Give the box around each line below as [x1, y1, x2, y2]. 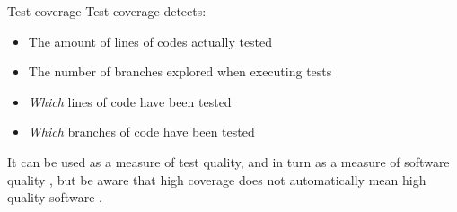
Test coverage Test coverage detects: [7, 2, 207, 20]
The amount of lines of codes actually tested [28, 31, 273, 50]
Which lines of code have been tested [28, 92, 232, 110]
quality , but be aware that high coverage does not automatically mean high [7, 170, 426, 189]
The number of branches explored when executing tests [28, 62, 332, 81]
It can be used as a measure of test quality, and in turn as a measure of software [7, 152, 450, 171]
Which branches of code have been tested [28, 122, 255, 141]
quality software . [7, 188, 102, 207]
